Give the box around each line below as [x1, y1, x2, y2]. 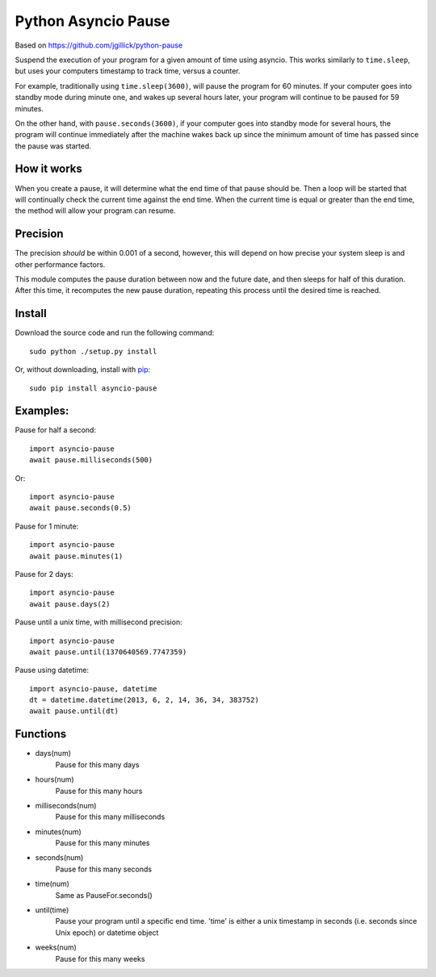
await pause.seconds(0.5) [29, 503, 132, 512]
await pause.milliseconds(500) [29, 456, 153, 465]
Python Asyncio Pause [15, 12, 170, 30]
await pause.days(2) [29, 599, 111, 608]
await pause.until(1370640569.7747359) [29, 647, 187, 657]
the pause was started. [15, 141, 92, 151]
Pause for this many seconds [55, 864, 153, 874]
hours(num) [35, 775, 74, 784]
